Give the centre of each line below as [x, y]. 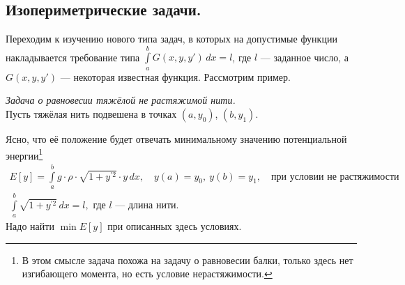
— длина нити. [147, 205]
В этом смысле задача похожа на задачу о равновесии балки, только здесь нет [188, 260]
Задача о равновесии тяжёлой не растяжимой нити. [121, 100]
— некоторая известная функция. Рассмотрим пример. [175, 76]
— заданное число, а [305, 57]
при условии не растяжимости [335, 177]
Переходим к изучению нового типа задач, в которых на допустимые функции [171, 38]
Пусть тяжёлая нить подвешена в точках [91, 113]
